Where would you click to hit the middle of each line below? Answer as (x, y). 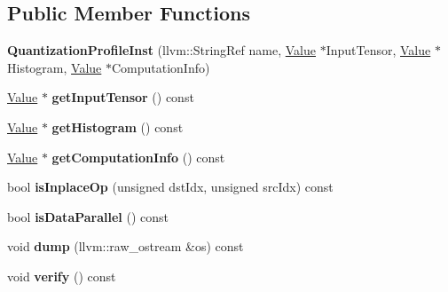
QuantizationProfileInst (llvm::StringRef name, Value (161, 50)
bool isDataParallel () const (88, 216)
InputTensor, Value (378, 50)
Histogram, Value (55, 67)
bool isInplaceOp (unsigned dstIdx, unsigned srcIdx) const (170, 187)
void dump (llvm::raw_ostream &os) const (126, 246)
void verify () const (62, 276)
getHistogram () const (118, 126)
